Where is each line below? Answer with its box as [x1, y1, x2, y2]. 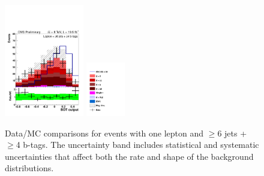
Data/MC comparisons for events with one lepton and [5, 126, 204, 139]
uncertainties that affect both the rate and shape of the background [5, 150, 254, 162]
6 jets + [217, 126, 247, 139]
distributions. [5, 162, 54, 174]
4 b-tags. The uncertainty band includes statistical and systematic [16, 138, 259, 151]
